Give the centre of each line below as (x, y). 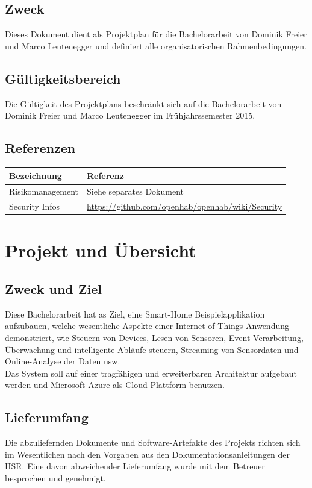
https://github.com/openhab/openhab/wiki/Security (184, 206)
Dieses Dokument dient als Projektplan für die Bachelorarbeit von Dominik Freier (156, 34)
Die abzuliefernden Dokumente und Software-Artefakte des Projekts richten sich (153, 443)
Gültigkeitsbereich (63, 78)
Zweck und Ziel (53, 289)
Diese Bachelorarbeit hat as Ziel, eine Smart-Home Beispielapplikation (135, 314)
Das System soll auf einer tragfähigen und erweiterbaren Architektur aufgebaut (151, 373)
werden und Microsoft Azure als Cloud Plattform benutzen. (115, 385)
